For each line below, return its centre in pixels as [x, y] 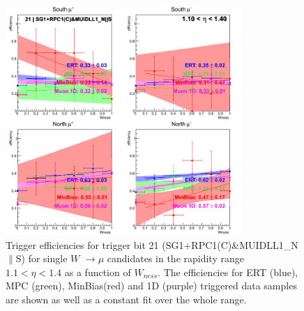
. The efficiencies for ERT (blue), [228, 272]
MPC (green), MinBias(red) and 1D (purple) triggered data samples [151, 286]
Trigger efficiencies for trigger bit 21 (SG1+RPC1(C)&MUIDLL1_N [152, 244]
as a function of [98, 272]
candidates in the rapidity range [175, 258]
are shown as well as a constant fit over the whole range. [126, 299]
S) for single [41, 258]
